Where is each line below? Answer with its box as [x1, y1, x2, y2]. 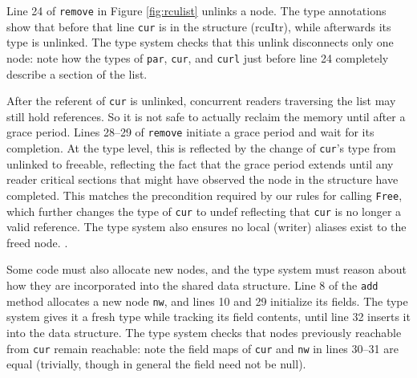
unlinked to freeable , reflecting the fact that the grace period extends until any [6, 155, 394, 172]
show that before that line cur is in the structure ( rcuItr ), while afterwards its [6, 18, 391, 35]
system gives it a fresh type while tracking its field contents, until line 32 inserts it [6, 308, 411, 325]
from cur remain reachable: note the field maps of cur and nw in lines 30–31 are [6, 339, 399, 356]
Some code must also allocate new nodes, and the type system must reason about [6, 261, 407, 278]
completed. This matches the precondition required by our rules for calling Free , [6, 186, 403, 203]
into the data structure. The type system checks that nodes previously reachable [6, 323, 402, 340]
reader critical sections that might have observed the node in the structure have [6, 171, 399, 188]
